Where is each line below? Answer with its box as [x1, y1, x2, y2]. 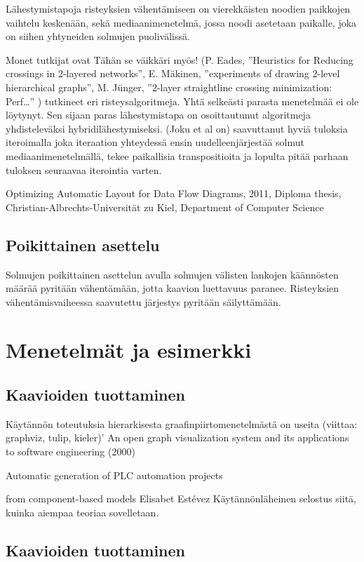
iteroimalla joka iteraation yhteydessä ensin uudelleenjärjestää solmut [6, 135, 304, 149]
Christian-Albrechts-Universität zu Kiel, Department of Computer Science [6, 199, 324, 214]
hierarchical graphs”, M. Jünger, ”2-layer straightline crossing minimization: [6, 79, 332, 94]
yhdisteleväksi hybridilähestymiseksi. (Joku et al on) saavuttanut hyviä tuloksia [6, 121, 348, 135]
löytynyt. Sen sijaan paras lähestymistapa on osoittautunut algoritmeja [6, 107, 311, 122]
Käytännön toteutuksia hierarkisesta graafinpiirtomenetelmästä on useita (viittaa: [6, 416, 358, 431]
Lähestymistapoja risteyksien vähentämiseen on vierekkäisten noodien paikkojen [6, 1, 351, 15]
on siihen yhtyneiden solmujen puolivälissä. [6, 29, 190, 44]
